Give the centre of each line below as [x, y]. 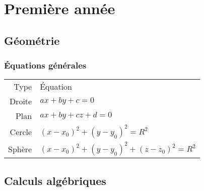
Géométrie [32, 40]
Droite [21, 101]
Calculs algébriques [55, 180]
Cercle [21, 132]
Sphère [20, 149]
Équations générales [45, 65]
